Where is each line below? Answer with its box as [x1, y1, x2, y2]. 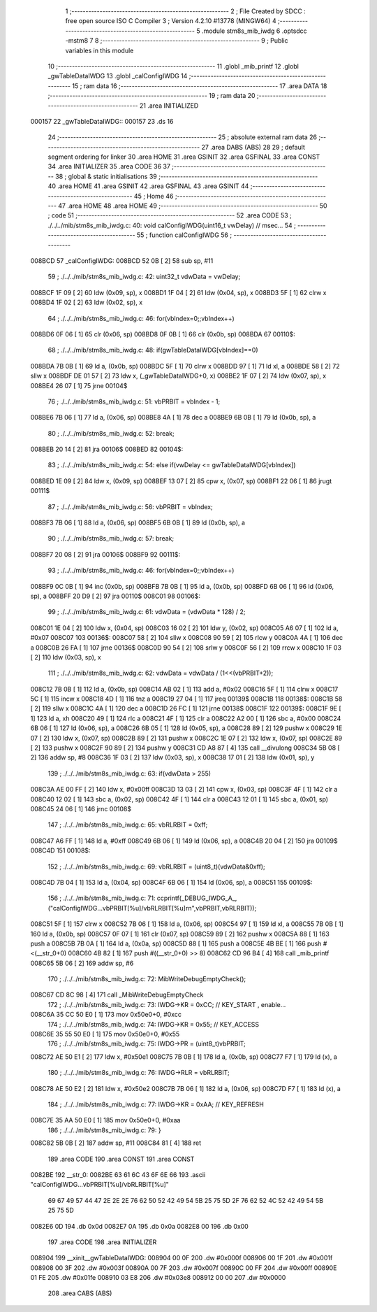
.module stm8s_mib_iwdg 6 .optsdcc [201, 27, 307, 35]
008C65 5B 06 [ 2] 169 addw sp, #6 [30, 959, 134, 967]
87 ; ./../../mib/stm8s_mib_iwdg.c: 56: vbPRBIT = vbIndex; [47, 502, 213, 511]
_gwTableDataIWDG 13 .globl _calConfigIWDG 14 [47, 72, 188, 80]
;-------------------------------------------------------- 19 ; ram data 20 [47, 92, 256, 100]
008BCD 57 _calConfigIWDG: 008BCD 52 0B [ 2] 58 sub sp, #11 [30, 256, 214, 265]
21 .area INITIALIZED [140, 101, 199, 110]
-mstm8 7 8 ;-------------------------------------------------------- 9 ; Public [65, 36, 289, 45]
